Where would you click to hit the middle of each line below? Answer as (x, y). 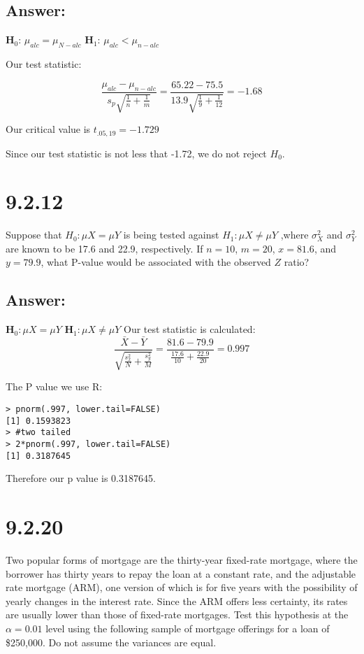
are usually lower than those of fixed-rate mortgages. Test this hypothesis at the (177, 614)
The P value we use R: (54, 386)
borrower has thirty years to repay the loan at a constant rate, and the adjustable (181, 573)
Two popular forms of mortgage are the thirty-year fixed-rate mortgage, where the (182, 560)
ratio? (297, 262)
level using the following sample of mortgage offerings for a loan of (188, 628)
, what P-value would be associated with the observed (156, 262)
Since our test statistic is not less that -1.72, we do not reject (136, 153)
